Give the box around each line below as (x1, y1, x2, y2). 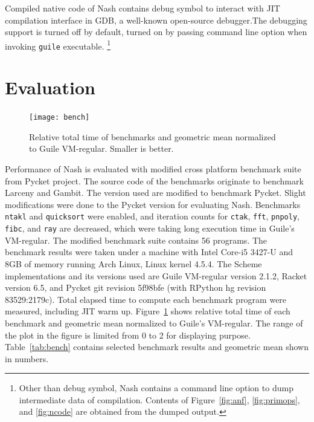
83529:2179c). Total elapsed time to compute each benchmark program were (5, 293, 287, 305)
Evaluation (5, 75, 95, 100)
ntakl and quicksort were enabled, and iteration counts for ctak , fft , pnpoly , (5, 210, 300, 222)
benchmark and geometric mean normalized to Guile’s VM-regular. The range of (5, 316, 303, 329)
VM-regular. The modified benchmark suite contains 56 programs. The (5, 233, 268, 246)
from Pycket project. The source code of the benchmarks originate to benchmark (5, 174, 304, 187)
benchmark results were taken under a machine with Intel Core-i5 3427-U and (5, 245, 293, 258)
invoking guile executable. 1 (5, 37, 111, 52)
